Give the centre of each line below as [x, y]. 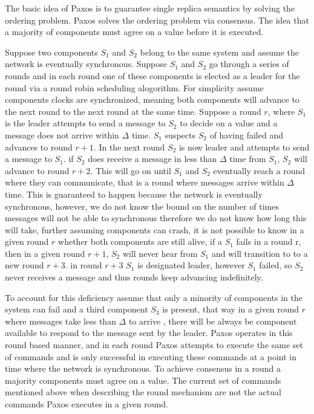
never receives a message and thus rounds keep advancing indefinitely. [134, 277]
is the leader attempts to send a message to [85, 123]
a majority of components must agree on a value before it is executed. [134, 32]
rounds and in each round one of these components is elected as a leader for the [152, 75]
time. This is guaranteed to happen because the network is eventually [134, 194]
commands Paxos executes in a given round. [87, 404]
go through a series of [249, 64]
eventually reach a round [259, 170]
